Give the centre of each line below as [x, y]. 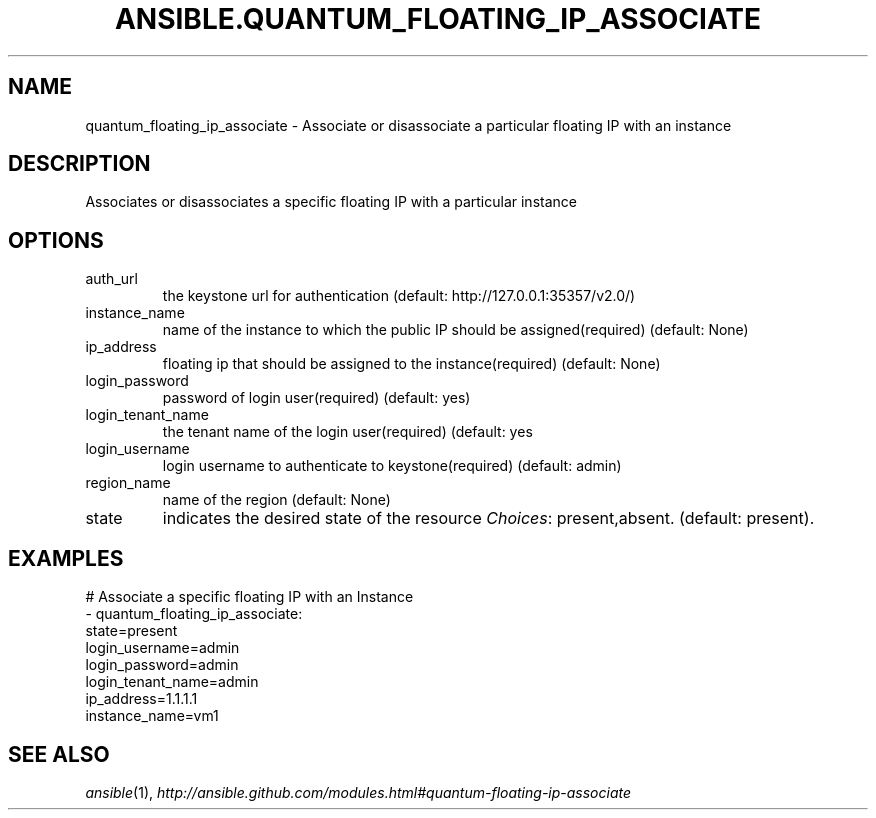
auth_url [111, 279]
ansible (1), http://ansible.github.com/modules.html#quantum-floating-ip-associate [358, 792]
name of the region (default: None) [276, 500]
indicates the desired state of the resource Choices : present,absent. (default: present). [488, 518]
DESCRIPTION [79, 164]
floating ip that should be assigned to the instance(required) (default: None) [411, 364]
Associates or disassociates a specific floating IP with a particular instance [331, 202]
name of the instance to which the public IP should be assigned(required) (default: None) [455, 330]
